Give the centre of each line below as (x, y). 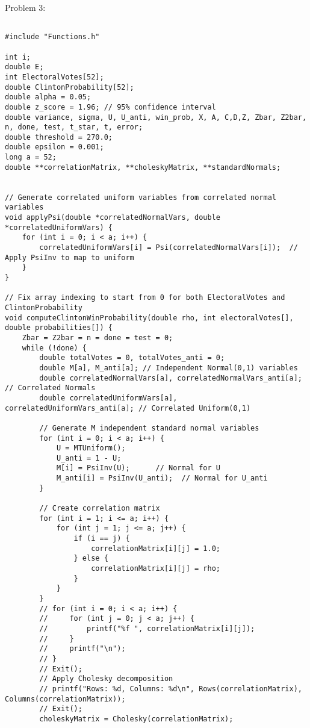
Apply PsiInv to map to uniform (70, 257)
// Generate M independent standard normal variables (149, 428)
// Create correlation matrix (100, 509)
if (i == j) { (102, 539)
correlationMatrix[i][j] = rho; (156, 569)
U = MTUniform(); (91, 448)
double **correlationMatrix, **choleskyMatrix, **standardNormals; (143, 167)
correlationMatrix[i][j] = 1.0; (156, 548)
